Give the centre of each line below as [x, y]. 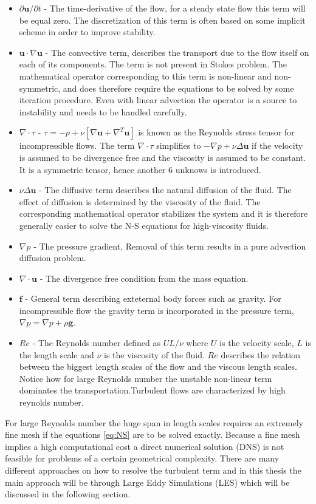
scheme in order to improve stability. [87, 32]
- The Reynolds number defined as [97, 343]
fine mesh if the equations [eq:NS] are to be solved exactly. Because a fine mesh [153, 434]
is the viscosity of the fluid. [154, 354]
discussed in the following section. [68, 494]
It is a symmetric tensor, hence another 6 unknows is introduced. [140, 169]
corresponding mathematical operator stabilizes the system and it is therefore [163, 213]
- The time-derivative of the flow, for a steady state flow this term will [175, 8]
